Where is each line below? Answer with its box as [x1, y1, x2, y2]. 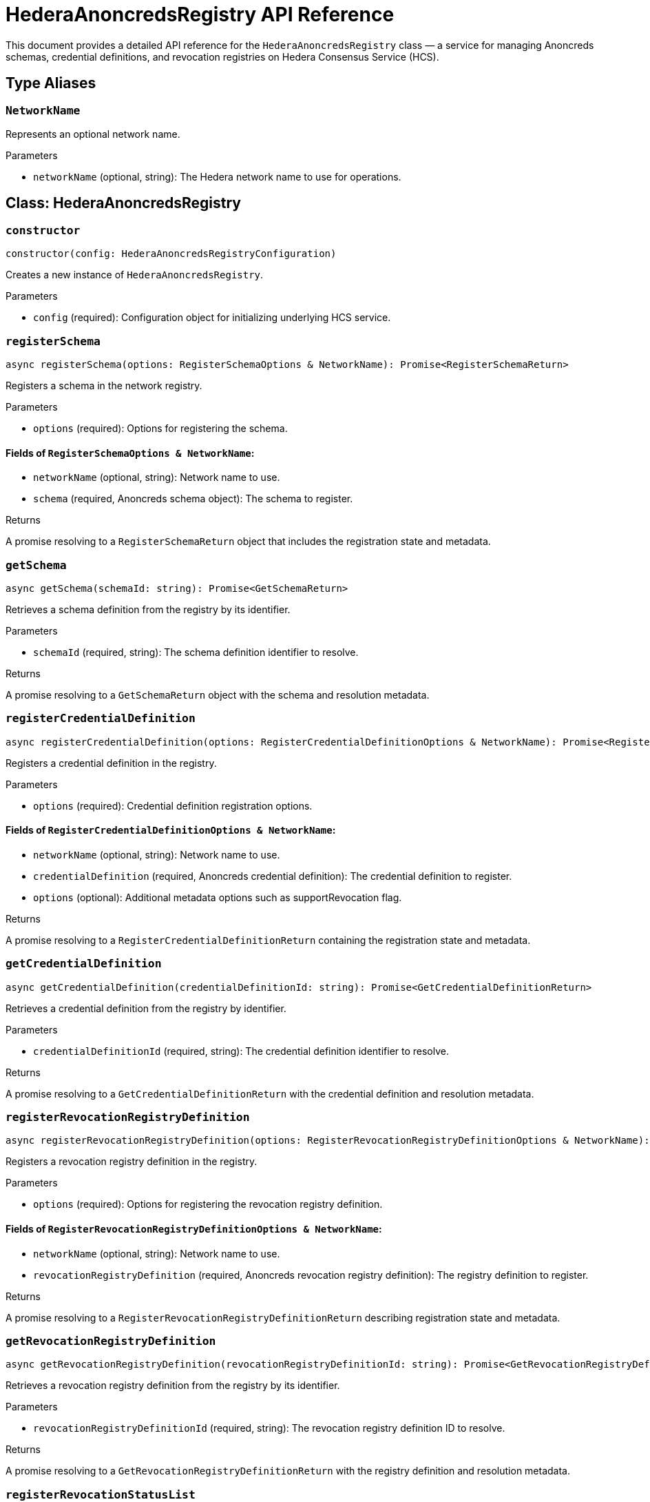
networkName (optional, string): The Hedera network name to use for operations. [33, 170, 401, 183]
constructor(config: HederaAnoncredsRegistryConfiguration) [6, 248, 337, 260]
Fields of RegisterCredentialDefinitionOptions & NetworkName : [6, 824, 336, 836]
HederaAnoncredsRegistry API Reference [6, 3, 395, 26]
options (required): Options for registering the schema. [33, 422, 288, 434]
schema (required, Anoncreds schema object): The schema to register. [33, 493, 353, 505]
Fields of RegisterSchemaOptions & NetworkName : [6, 446, 255, 459]
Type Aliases [6, 74, 96, 92]
